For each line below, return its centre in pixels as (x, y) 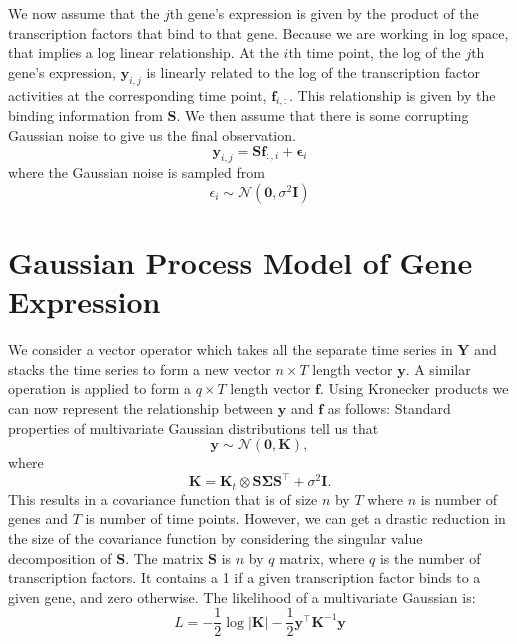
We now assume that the (84, 13)
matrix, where (322, 557)
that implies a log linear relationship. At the (143, 52)
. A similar (438, 368)
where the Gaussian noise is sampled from (136, 172)
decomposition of (60, 557)
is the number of (430, 557)
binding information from (85, 115)
